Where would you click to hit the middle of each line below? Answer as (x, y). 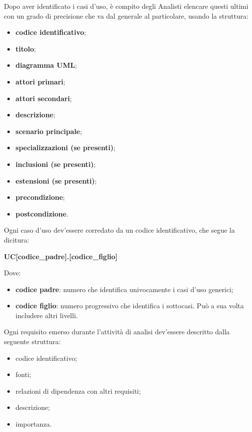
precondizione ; (40, 197)
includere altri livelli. (47, 315)
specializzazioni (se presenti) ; (65, 148)
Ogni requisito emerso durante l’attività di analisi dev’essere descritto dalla (117, 332)
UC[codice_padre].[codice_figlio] (61, 256)
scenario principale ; (49, 131)
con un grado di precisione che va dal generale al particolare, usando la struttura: (126, 15)
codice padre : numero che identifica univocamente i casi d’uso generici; (124, 289)
